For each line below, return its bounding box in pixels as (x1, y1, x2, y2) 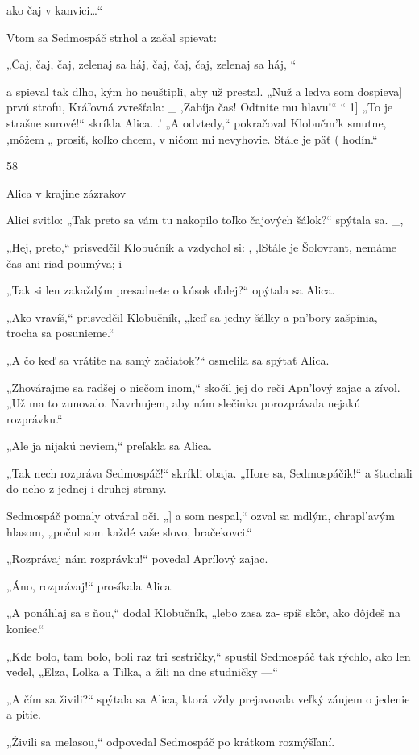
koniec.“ (6, 620, 44, 637)
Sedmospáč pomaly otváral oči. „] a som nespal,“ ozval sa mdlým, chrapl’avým (6, 507, 395, 524)
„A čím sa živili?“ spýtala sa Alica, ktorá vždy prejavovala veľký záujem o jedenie (6, 690, 410, 707)
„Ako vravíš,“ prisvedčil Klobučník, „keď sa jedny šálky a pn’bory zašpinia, (6, 308, 378, 325)
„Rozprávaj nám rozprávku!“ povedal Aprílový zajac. (6, 550, 268, 567)
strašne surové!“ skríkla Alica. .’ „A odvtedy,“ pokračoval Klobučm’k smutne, (6, 114, 387, 131)
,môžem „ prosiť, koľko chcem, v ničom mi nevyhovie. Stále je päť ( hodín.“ (6, 130, 378, 147)
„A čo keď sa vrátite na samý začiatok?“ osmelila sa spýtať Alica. (6, 351, 330, 368)
